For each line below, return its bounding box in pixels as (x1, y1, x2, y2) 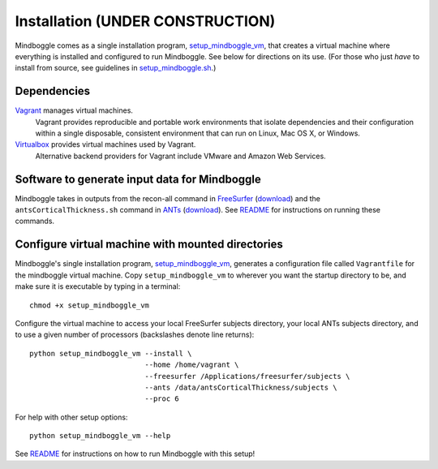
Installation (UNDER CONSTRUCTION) (15, 12, 276, 30)
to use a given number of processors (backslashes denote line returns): (15, 329, 255, 340)
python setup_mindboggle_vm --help (29, 431, 171, 441)
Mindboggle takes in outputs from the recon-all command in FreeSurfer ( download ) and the (15, 193, 320, 203)
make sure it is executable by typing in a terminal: (15, 282, 181, 291)
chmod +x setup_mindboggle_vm (29, 300, 150, 310)
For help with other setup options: (15, 412, 128, 422)
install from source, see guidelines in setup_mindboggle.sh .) (15, 63, 217, 73)
